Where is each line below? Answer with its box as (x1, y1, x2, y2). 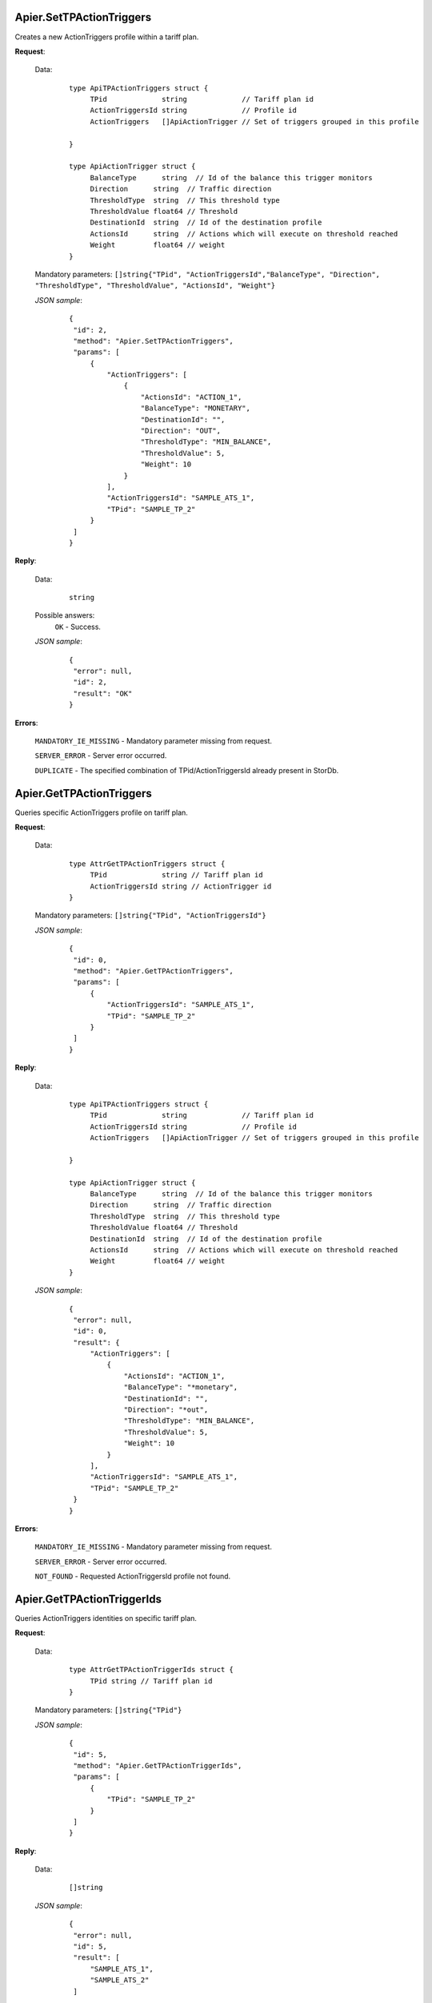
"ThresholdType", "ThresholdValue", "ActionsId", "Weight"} (34, 281, 276, 290)
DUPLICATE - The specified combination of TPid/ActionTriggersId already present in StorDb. (34, 765, 339, 775)
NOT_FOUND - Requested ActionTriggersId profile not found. (34, 1571, 231, 1582)
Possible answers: (34, 611, 95, 620)
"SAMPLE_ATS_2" (90, 1976, 150, 1985)
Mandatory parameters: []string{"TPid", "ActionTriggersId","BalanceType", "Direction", (34, 269, 380, 279)
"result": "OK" (73, 689, 133, 698)
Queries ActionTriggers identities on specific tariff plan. (14, 1614, 198, 1623)
